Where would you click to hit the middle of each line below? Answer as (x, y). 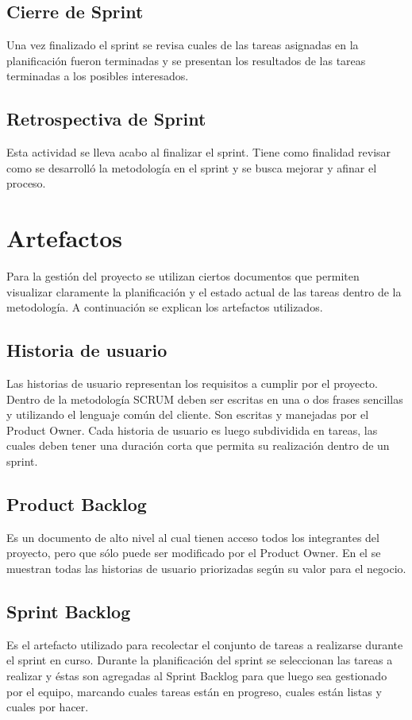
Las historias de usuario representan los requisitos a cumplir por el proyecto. (192, 383)
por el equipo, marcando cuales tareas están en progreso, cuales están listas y (194, 691)
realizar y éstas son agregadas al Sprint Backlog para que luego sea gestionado (197, 676)
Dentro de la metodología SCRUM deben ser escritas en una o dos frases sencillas (205, 399)
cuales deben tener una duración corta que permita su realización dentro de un (198, 445)
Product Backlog (77, 504)
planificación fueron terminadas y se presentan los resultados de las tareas (186, 60)
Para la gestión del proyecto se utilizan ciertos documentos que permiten (183, 276)
